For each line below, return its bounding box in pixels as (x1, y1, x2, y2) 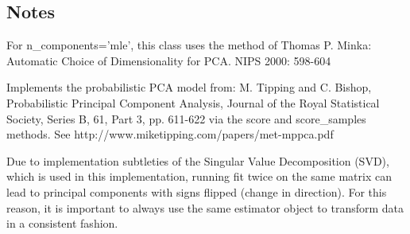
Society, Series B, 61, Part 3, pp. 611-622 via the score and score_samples (6, 110, 366, 127)
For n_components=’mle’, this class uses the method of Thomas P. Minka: (6, 37, 372, 53)
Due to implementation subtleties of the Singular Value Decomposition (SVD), (6, 152, 389, 169)
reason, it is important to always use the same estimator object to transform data (6, 199, 404, 216)
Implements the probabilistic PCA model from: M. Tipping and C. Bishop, (6, 79, 372, 96)
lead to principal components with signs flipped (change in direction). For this (6, 183, 387, 200)
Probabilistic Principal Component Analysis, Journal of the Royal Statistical (6, 94, 380, 111)
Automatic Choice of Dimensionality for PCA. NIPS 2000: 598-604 (6, 52, 331, 68)
